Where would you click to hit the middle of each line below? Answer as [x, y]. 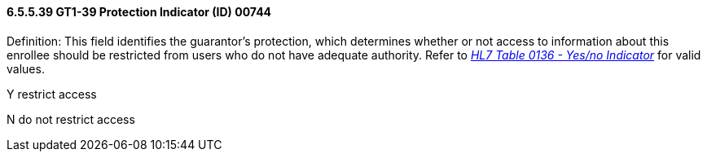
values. [26, 68]
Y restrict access [52, 94]
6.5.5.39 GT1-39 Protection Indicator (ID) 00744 [139, 12]
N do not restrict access [71, 119]
